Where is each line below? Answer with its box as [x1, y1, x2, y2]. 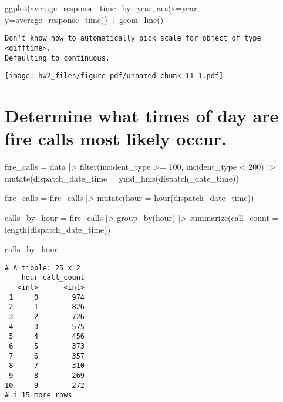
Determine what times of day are [5, 103, 279, 127]
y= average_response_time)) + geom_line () [5, 13, 164, 25]
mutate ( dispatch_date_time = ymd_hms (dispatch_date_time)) [5, 172, 239, 184]
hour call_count [21, 273, 85, 282]
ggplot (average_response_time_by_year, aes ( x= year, [5, 2, 200, 14]
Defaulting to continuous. [5, 53, 110, 62]
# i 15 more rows [5, 391, 72, 400]
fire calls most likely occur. [5, 126, 227, 150]
